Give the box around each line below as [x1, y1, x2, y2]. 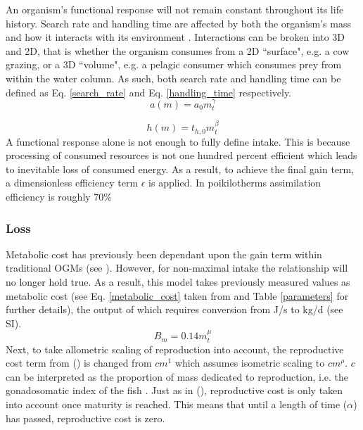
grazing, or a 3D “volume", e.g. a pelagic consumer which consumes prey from [6, 57, 342, 72]
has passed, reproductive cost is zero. [6, 410, 165, 425]
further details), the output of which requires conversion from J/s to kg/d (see [6, 302, 343, 317]
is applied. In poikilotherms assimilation [148, 175, 321, 190]
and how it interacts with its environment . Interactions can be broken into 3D [6, 30, 345, 44]
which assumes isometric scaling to [174, 355, 325, 370]
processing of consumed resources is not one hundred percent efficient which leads [6, 148, 357, 163]
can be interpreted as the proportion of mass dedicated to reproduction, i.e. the [6, 369, 348, 384]
